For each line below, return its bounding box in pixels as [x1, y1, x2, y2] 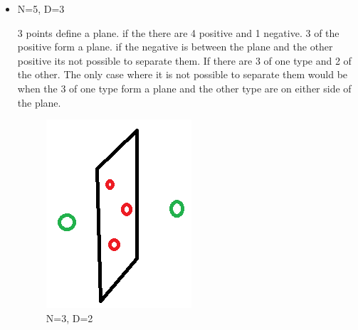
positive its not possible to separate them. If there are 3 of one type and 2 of [17, 53, 352, 68]
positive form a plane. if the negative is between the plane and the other [17, 39, 333, 54]
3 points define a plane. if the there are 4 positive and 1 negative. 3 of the [17, 25, 339, 40]
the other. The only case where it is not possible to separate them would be [17, 67, 348, 82]
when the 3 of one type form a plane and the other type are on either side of [17, 80, 352, 95]
